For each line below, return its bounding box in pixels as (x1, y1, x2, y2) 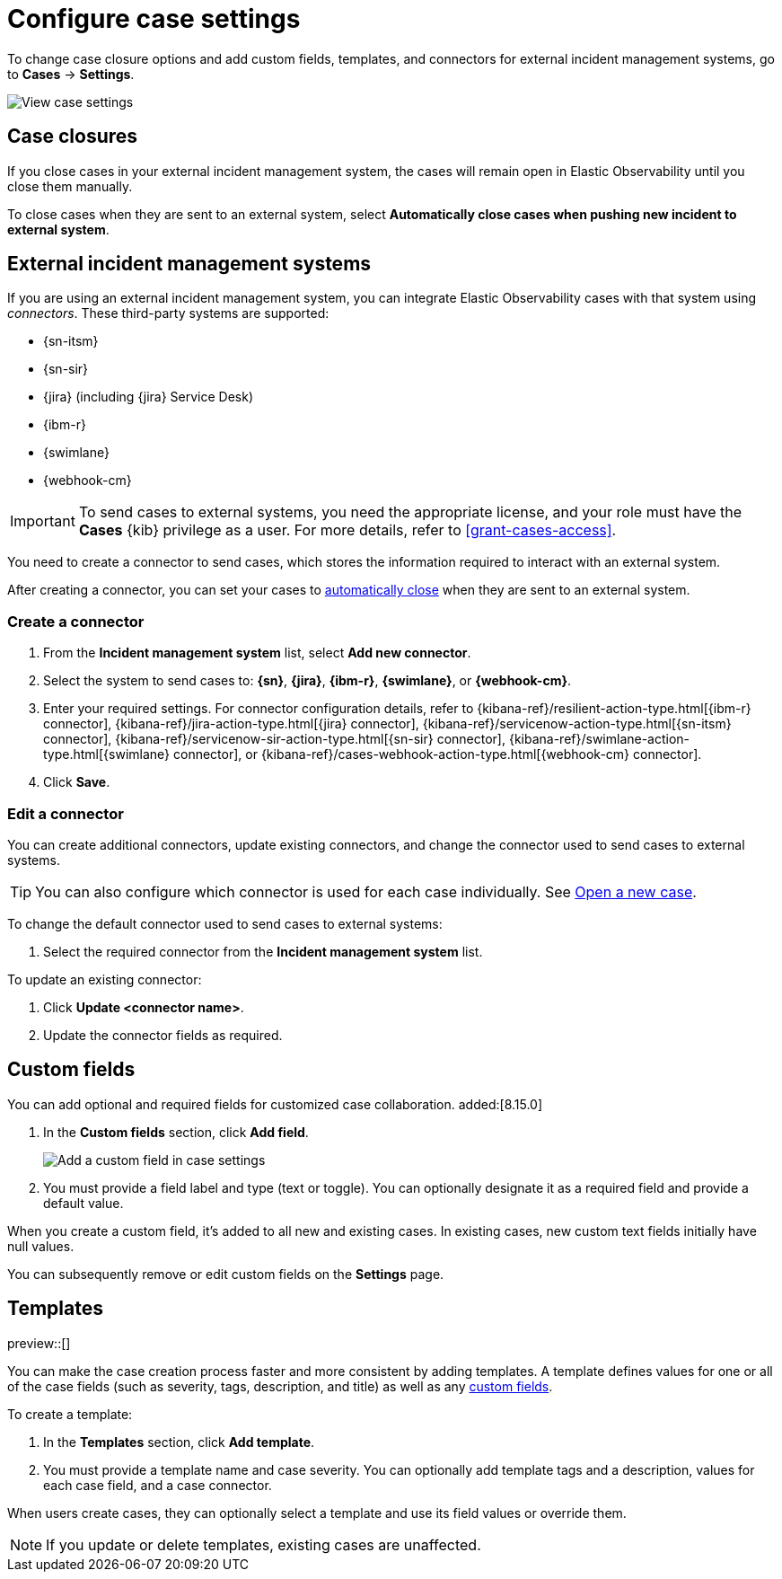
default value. (43, 1195, 124, 1211)
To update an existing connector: (7, 971, 202, 987)
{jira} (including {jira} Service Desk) (43, 389, 253, 405)
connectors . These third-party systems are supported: (7, 305, 329, 322)
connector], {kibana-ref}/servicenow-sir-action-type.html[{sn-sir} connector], (43, 731, 505, 747)
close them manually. (7, 178, 133, 194)
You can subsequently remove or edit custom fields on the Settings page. (7, 1266, 444, 1282)
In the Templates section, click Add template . (43, 1433, 315, 1450)
